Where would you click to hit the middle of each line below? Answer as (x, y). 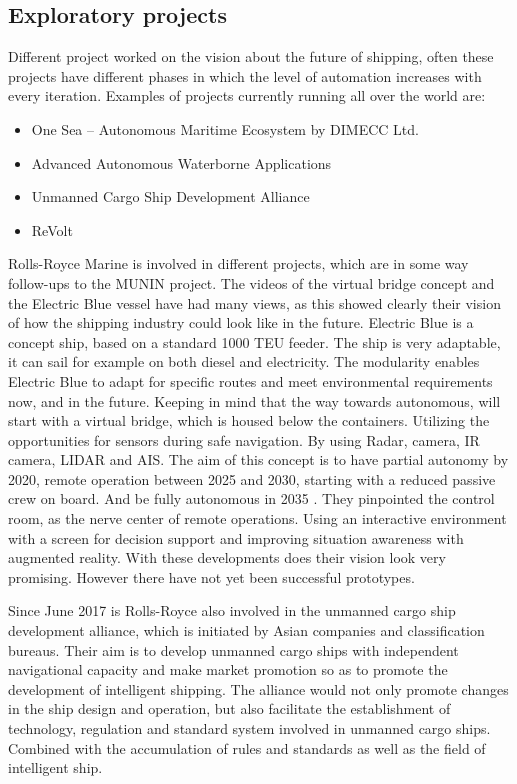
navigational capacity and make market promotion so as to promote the (228, 669)
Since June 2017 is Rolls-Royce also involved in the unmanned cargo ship (232, 610)
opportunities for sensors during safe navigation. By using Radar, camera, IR (244, 439)
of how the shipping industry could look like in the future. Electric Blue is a (241, 322)
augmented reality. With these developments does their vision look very (227, 557)
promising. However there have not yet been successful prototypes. (211, 576)
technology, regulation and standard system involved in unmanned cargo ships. (249, 728)
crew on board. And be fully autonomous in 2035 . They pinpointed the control (251, 498)
